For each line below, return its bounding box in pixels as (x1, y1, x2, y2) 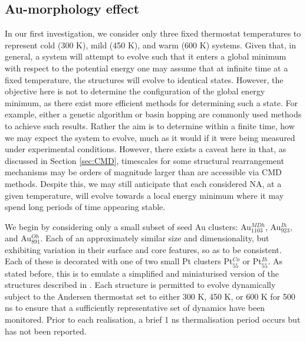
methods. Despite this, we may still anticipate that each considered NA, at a (5, 177, 282, 189)
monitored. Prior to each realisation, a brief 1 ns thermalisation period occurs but (5, 313, 301, 326)
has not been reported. (5, 324, 87, 337)
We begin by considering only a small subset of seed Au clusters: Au (5, 220, 251, 232)
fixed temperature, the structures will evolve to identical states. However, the (5, 73, 284, 86)
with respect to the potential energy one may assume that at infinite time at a (5, 61, 288, 74)
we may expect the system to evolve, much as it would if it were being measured (5, 131, 295, 143)
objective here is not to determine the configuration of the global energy (5, 85, 265, 97)
